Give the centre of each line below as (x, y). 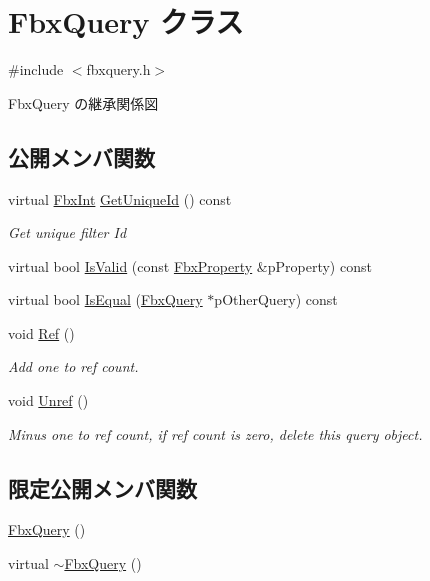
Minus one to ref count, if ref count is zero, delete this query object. (215, 433)
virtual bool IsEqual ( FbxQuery (105, 299)
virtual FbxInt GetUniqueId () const (120, 198)
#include (36, 69)
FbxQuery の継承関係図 (83, 102)
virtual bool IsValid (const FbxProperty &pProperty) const (190, 265)
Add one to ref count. (73, 366)
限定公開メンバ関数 (102, 487)
